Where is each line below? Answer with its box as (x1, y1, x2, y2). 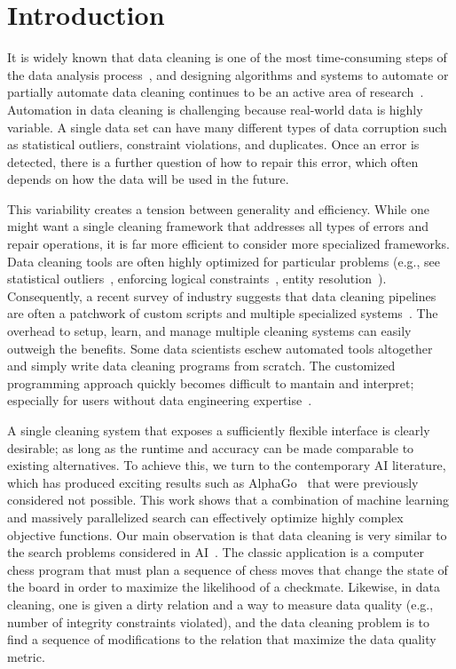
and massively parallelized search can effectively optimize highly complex (7, 507, 404, 526)
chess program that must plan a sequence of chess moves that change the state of (7, 560, 448, 578)
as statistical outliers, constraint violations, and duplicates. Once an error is (7, 135, 420, 154)
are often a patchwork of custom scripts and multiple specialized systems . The (7, 304, 438, 323)
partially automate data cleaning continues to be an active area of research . (7, 83, 424, 101)
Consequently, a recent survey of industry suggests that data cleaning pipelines (7, 286, 436, 305)
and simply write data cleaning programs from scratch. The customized (7, 356, 396, 375)
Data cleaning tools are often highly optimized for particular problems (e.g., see (7, 251, 440, 270)
